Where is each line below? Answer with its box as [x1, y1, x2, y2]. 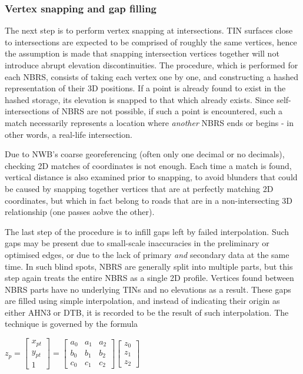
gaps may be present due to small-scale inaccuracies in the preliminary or [5, 237, 269, 249]
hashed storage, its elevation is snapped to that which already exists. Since [5, 93, 274, 105]
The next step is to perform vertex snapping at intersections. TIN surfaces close [5, 24, 293, 37]
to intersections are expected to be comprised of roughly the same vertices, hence [5, 35, 297, 48]
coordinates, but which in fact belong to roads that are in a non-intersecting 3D [5, 194, 293, 206]
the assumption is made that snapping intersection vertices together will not [5, 47, 279, 59]
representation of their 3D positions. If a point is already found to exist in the [5, 82, 286, 94]
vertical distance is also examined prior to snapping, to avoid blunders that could [5, 171, 298, 183]
